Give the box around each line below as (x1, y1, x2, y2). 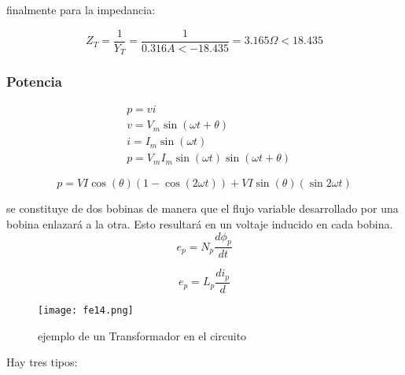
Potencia (6, 72, 62, 91)
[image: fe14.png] (38, 304, 134, 316)
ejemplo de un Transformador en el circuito (38, 327, 247, 343)
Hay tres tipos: (6, 354, 78, 370)
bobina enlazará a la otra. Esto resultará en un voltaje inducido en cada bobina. (6, 216, 393, 232)
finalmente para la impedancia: (6, 2, 156, 17)
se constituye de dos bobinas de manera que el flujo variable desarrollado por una (6, 200, 399, 217)
